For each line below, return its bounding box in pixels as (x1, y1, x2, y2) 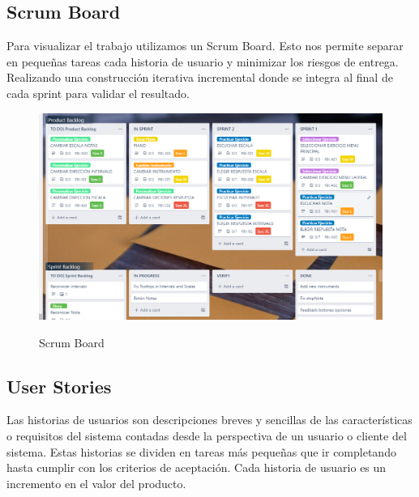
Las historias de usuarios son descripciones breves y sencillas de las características (6, 411, 413, 428)
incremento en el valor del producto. (6, 474, 186, 491)
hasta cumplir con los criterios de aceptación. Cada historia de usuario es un (6, 459, 387, 476)
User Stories (6, 373, 112, 398)
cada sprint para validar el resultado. (6, 84, 190, 101)
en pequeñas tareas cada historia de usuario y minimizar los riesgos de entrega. (6, 53, 399, 70)
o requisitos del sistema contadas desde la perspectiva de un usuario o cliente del (6, 427, 407, 444)
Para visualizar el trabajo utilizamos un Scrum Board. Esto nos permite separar (6, 37, 404, 54)
